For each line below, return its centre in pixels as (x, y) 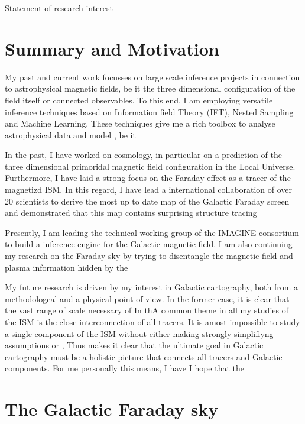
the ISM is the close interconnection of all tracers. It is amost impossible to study (152, 322)
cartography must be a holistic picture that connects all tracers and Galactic (144, 356)
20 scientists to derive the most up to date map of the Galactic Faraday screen (147, 201)
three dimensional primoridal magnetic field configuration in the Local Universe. (150, 166)
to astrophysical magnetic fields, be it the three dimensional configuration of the (150, 88)
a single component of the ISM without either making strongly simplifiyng (139, 333)
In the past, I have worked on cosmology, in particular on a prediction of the (143, 155)
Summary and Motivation (112, 48)
